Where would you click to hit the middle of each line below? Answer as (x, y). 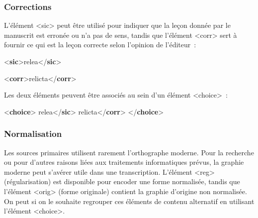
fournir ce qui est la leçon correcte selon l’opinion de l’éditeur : (100, 45)
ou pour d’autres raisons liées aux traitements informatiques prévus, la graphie (124, 162)
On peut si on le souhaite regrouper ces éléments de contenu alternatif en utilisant (129, 201)
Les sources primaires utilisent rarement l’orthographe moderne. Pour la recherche (129, 152)
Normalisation (33, 134)
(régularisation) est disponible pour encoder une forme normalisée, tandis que (122, 181)
